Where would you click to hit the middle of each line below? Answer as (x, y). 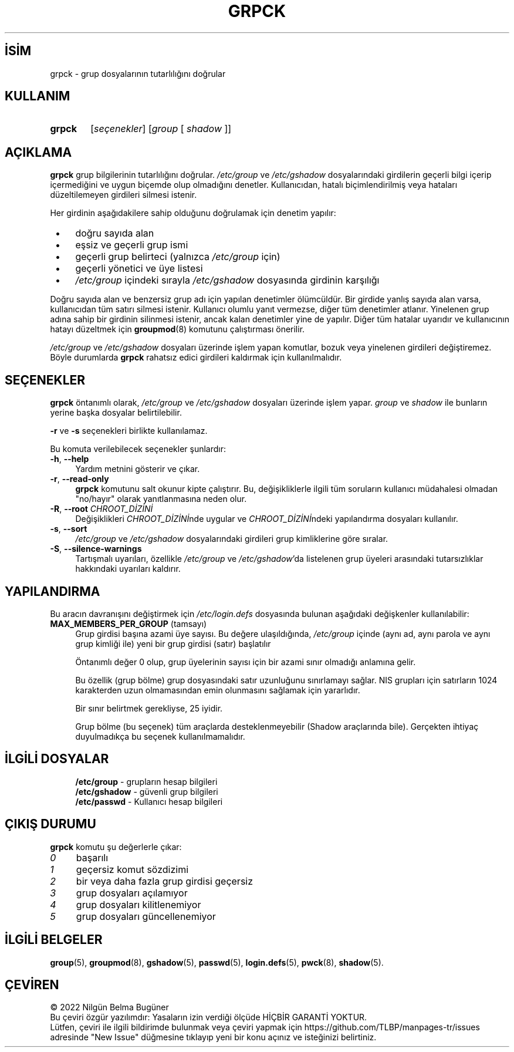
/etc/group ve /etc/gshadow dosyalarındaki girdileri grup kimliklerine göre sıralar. (232, 539)
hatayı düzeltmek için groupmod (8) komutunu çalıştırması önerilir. (177, 329)
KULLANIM (38, 96)
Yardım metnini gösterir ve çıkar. (138, 469)
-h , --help (70, 459)
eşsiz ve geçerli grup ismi (132, 245)
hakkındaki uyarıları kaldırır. (128, 569)
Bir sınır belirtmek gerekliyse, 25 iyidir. (149, 708)
